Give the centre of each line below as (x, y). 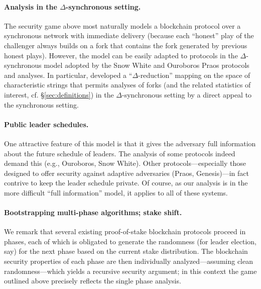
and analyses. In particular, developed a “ (68, 75)
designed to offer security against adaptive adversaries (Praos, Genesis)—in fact (126, 173)
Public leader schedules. (46, 124)
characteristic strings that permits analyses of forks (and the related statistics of (127, 85)
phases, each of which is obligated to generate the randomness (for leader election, (130, 241)
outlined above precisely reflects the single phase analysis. (93, 281)
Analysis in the (31, 6)
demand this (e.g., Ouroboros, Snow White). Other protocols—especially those (125, 163)
